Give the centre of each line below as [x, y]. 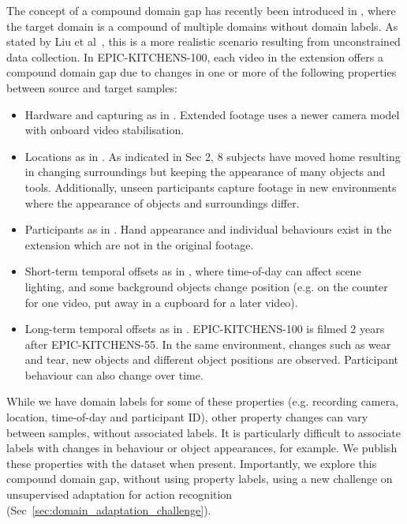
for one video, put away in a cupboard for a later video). [161, 302]
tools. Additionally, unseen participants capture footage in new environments [211, 187]
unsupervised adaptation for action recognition [119, 494]
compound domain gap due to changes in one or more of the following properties [202, 72]
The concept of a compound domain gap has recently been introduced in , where [201, 10]
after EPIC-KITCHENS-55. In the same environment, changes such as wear [208, 344]
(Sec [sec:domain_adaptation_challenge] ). [109, 509]
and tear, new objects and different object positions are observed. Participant [212, 359]
